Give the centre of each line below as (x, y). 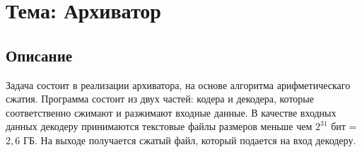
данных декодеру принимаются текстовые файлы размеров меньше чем (159, 126)
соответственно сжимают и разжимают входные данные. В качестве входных (171, 112)
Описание (39, 55)
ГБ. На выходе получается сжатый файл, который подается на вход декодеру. (189, 140)
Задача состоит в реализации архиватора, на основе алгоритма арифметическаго (178, 84)
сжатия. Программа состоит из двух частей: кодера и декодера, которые (160, 99)
